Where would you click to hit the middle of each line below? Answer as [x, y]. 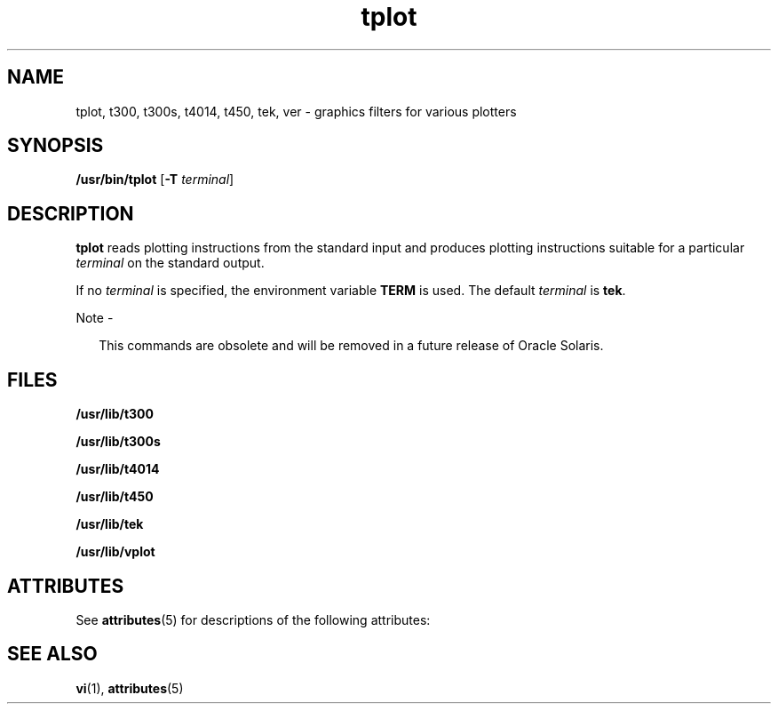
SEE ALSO [52, 654]
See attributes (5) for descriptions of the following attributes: [253, 619]
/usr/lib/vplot [115, 552]
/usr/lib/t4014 [118, 469]
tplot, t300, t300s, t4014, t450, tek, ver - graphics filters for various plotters [296, 111]
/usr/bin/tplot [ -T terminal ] [155, 180]
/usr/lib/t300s [118, 442]
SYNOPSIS [56, 146]
